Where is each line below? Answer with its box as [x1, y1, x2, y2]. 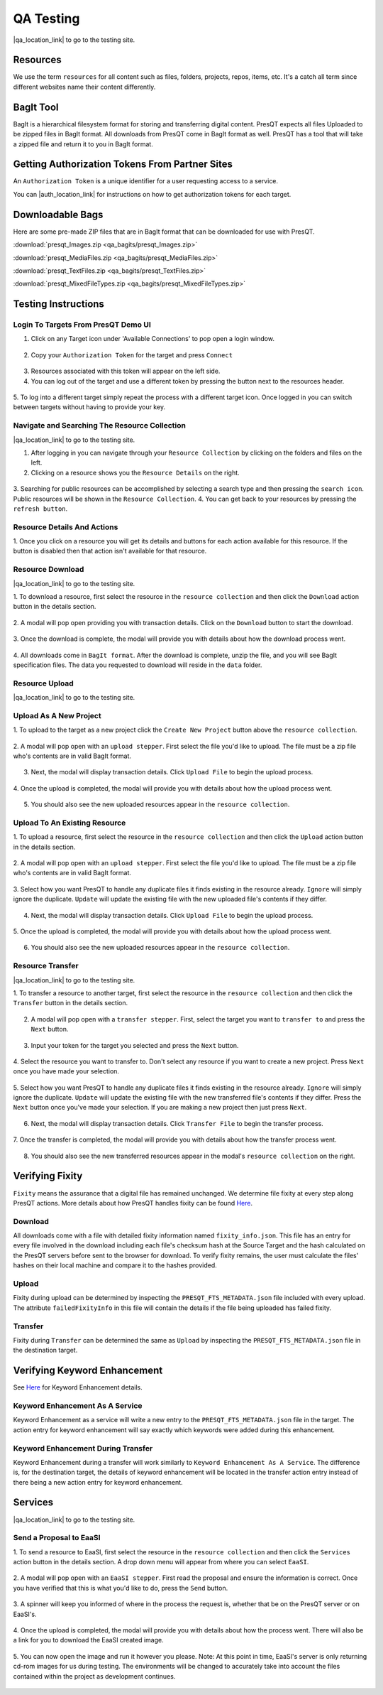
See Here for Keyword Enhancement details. [13, 1383, 143, 1392]
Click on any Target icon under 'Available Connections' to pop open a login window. [30, 335, 274, 343]
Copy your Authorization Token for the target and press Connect [30, 350, 233, 359]
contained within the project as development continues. [13, 1672, 176, 1680]
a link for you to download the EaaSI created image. [13, 1636, 164, 1645]
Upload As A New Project [13, 710, 102, 720]
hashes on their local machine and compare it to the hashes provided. [13, 1261, 218, 1269]
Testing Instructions [13, 298, 104, 310]
